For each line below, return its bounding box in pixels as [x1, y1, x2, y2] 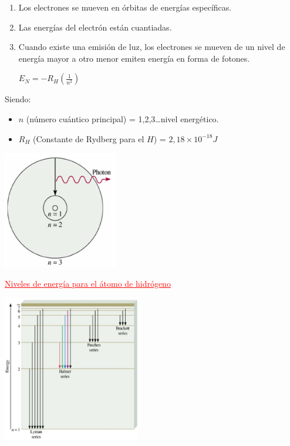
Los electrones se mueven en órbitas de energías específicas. [18, 1, 232, 13]
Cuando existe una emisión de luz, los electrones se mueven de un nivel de [18, 41, 285, 53]
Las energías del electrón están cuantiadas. [18, 21, 172, 33]
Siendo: [5, 93, 31, 105]
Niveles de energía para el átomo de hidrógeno [5, 277, 171, 289]
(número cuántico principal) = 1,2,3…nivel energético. [26, 112, 219, 125]
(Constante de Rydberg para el [33, 132, 144, 145]
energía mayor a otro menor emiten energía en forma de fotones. [18, 52, 250, 64]
